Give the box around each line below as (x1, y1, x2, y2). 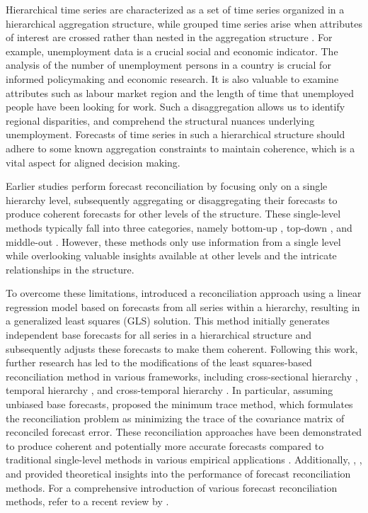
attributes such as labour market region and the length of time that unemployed (6, 85, 354, 100)
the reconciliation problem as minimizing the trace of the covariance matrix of (6, 410, 345, 425)
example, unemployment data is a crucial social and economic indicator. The (6, 43, 338, 58)
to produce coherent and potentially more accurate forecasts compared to (6, 438, 324, 453)
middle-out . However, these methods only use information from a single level (6, 234, 341, 249)
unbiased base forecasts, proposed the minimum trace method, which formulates (6, 397, 353, 412)
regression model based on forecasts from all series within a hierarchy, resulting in (6, 299, 360, 314)
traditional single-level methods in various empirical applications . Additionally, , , (6, 452, 362, 467)
